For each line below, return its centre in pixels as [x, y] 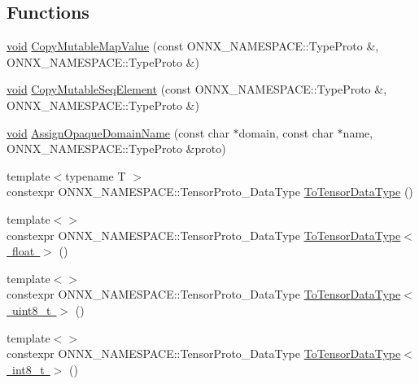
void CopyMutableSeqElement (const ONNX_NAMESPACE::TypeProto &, [197, 89]
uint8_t [31, 310]
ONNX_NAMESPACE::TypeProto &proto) [116, 148]
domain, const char [286, 132]
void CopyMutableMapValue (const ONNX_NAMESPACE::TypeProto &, [193, 46]
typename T [96, 175]
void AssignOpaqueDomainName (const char [118, 132]
